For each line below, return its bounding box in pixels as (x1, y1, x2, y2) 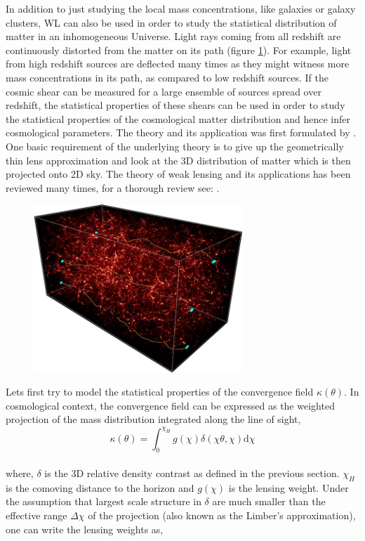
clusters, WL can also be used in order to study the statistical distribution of (6, 15, 337, 30)
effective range (6, 507, 67, 522)
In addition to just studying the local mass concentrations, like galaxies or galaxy (6, 1, 356, 15)
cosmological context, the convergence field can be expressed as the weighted (6, 398, 335, 412)
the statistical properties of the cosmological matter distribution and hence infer (6, 111, 350, 126)
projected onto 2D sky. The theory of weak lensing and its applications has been (6, 167, 351, 181)
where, (6, 465, 34, 480)
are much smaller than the (212, 494, 326, 509)
